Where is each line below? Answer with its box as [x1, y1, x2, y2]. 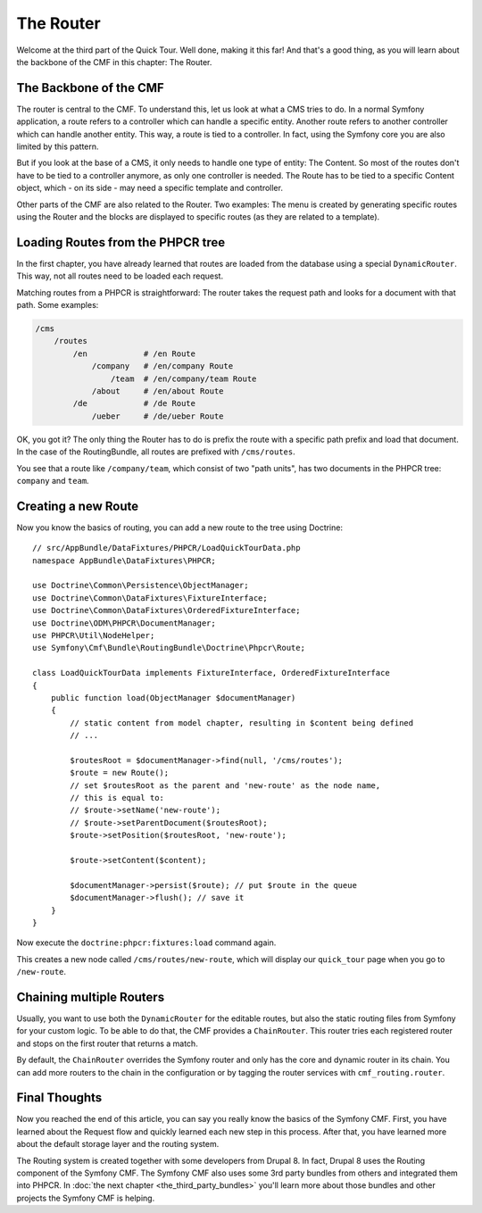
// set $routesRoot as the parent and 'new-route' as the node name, [70, 780, 381, 790]
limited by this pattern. [16, 141, 99, 152]
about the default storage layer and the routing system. [16, 1139, 220, 1150]
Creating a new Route [16, 498, 138, 513]
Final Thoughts [16, 1090, 103, 1106]
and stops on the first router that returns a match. [16, 1038, 198, 1049]
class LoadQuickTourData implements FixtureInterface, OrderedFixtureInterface [32, 668, 390, 678]
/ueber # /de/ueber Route [91, 411, 224, 421]
